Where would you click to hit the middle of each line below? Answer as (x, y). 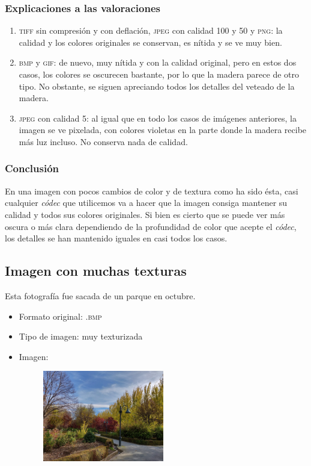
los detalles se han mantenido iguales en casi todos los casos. (116, 238)
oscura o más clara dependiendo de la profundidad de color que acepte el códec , (151, 226)
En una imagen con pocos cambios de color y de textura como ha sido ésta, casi (152, 191)
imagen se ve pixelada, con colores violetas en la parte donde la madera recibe (163, 130)
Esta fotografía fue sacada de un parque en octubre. (100, 295)
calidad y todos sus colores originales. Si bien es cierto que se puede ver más (145, 214)
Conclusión (32, 168)
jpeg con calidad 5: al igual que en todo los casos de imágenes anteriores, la (158, 118)
